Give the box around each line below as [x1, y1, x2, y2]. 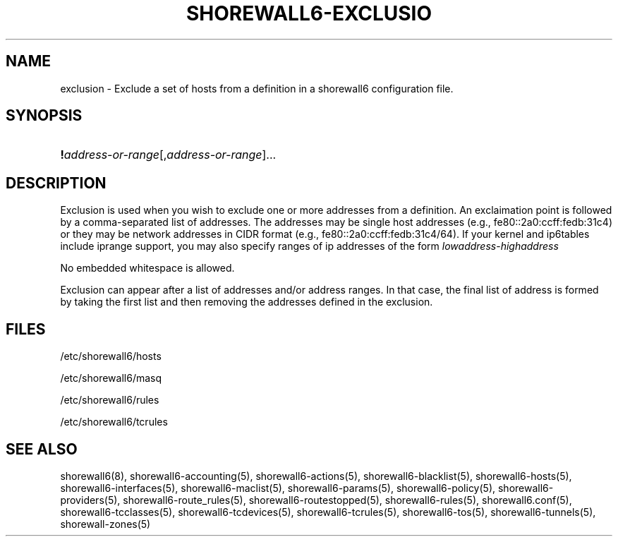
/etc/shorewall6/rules [60, 394, 159, 406]
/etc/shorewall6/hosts [60, 350, 162, 363]
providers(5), [60, 493, 121, 506]
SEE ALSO [6, 440, 78, 458]
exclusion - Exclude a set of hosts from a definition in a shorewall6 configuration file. [60, 82, 454, 95]
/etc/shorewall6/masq [60, 372, 162, 385]
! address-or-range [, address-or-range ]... [60, 147, 277, 162]
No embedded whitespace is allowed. [60, 262, 235, 275]
